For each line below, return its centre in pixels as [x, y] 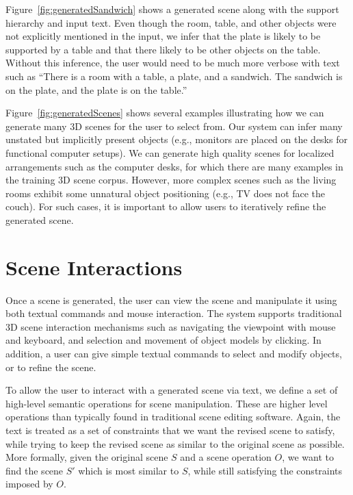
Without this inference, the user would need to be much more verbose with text [173, 63]
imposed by [29, 484]
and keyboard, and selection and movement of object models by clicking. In [164, 340]
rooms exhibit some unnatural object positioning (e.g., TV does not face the [166, 193]
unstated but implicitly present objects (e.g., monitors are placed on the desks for [176, 139]
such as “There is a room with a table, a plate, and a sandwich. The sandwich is [174, 76]
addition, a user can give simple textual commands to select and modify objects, [174, 353]
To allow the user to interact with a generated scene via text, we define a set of [172, 390]
